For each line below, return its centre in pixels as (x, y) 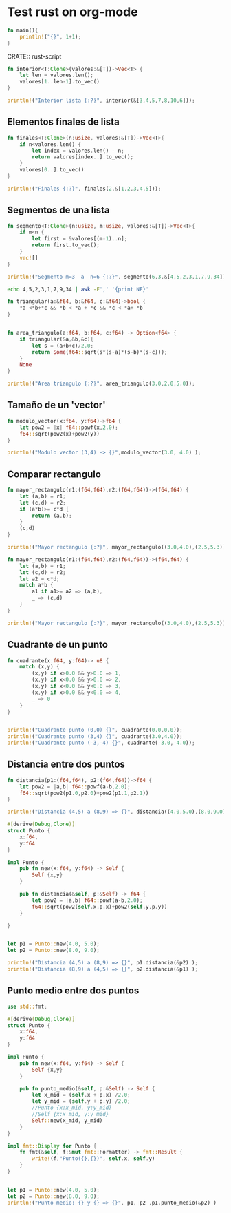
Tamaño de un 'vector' (57, 405)
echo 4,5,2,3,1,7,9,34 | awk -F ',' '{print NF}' (78, 289)
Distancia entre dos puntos (66, 764)
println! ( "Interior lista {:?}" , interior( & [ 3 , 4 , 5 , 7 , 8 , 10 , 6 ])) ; (101, 101)
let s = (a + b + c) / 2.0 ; (63, 346)
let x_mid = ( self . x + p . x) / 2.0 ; (81, 1095)
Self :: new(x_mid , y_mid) (67, 1120)
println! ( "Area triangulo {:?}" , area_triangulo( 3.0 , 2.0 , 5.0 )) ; (101, 384)
